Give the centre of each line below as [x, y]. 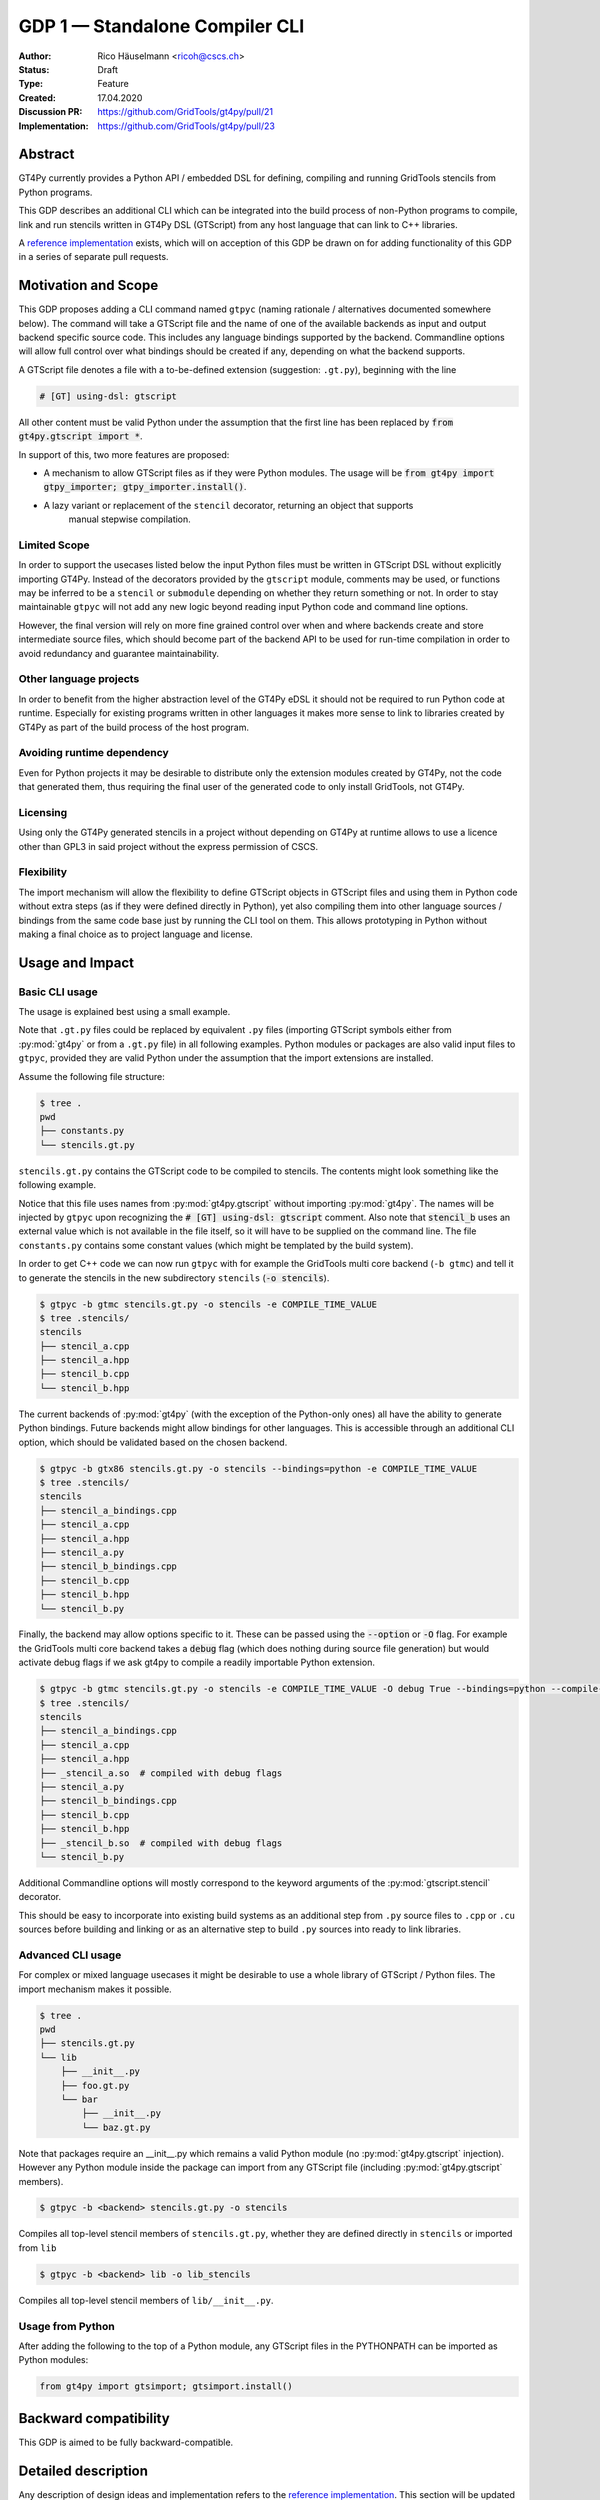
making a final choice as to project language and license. [136, 934]
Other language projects [79, 679]
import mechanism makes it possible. [95, 1989]
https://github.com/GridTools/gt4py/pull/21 [185, 112]
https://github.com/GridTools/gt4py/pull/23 [186, 126]
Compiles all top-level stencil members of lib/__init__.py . [146, 2300]
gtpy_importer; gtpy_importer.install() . [145, 487]
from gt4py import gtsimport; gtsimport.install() [166, 2386]
